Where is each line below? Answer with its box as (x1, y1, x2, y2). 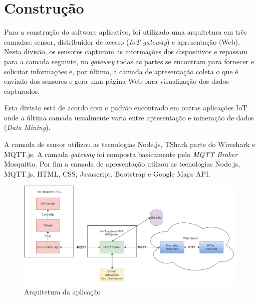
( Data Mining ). (4, 122, 51, 132)
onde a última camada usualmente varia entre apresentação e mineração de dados (4, 112, 254, 122)
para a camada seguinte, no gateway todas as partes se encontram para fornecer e (4, 56, 254, 66)
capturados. (4, 85, 40, 96)
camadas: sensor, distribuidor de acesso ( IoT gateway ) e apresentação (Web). (4, 36, 240, 47)
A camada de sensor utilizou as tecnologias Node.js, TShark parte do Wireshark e (4, 139, 255, 149)
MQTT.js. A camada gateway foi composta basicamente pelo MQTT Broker (4, 148, 238, 159)
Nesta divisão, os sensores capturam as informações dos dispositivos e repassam (4, 46, 248, 57)
